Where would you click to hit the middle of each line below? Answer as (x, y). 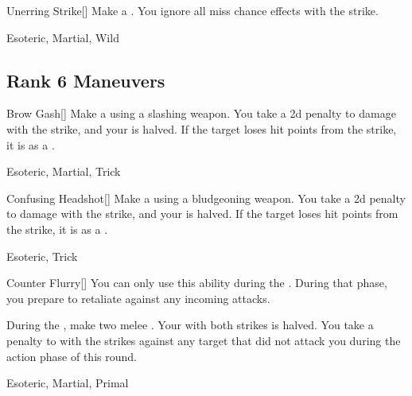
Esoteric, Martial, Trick (64, 171)
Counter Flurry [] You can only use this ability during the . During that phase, (197, 283)
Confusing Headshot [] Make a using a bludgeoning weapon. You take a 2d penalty (206, 198)
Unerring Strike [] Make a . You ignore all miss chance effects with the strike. (192, 10)
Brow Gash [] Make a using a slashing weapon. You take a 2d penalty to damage (201, 113)
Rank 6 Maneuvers (86, 80)
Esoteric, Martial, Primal (68, 383)
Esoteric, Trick (42, 256)
